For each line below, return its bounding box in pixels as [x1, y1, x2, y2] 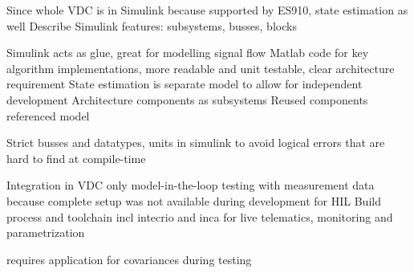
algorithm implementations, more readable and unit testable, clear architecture [6, 59, 395, 76]
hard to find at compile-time [6, 149, 146, 166]
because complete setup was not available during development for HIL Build [6, 192, 381, 209]
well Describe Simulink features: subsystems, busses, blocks [6, 17, 297, 34]
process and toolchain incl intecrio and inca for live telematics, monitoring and [6, 208, 393, 225]
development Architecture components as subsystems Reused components [6, 91, 368, 108]
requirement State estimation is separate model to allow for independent [6, 75, 363, 92]
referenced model [6, 107, 90, 124]
